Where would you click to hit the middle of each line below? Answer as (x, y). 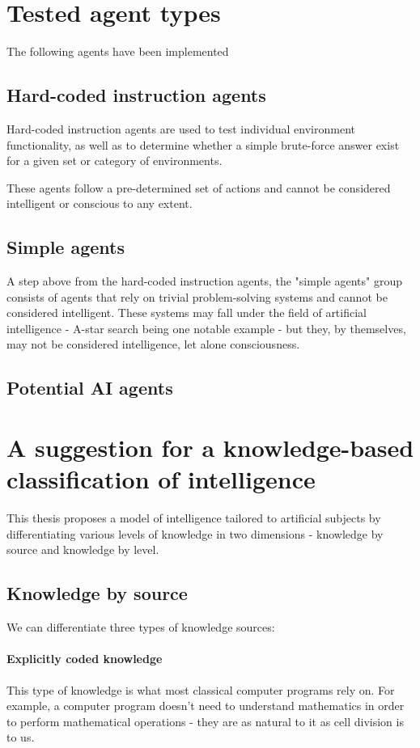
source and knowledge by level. (83, 549)
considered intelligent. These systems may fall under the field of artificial (187, 313)
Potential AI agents (90, 388)
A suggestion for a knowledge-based (210, 448)
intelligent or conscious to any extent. (100, 203)
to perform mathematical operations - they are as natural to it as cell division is (205, 721)
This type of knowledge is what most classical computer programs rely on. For (201, 689)
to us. (21, 737)
